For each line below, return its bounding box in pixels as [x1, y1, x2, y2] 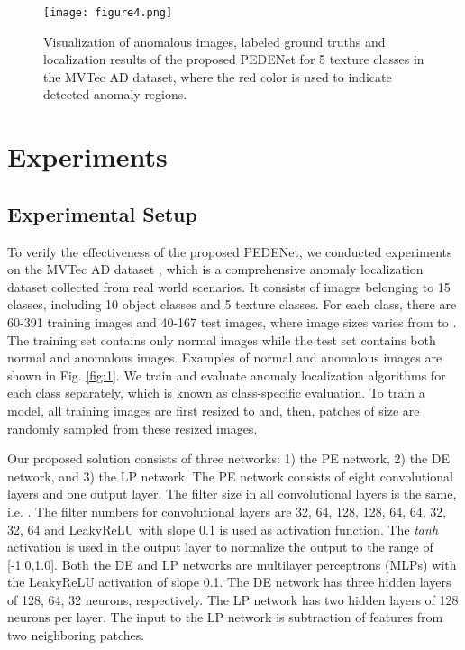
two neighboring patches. [7, 626, 145, 645]
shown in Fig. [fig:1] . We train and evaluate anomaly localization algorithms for [7, 365, 446, 384]
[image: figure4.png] [43, 6, 173, 19]
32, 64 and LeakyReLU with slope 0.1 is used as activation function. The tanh [7, 519, 439, 538]
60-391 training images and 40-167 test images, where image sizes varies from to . [7, 312, 457, 331]
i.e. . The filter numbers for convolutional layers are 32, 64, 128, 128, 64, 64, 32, [7, 501, 447, 520]
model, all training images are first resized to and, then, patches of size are [7, 400, 420, 419]
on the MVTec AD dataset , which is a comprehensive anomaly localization [7, 260, 424, 279]
